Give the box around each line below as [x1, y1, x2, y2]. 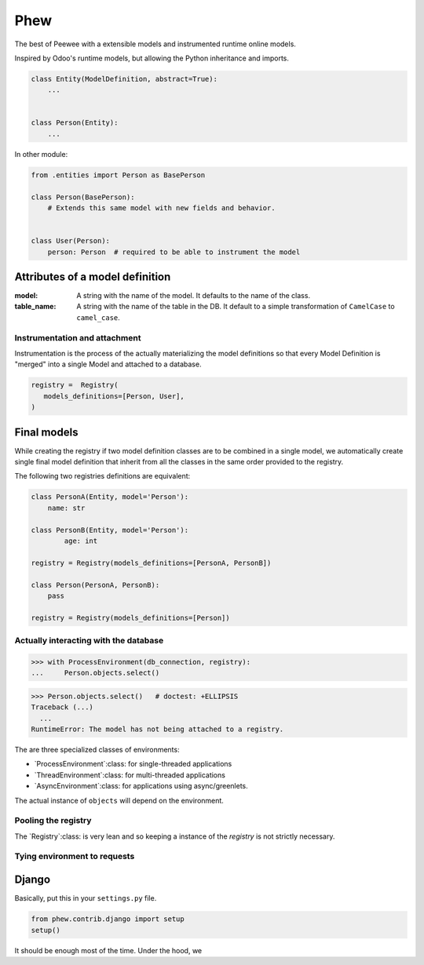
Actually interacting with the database [14, 635, 164, 646]
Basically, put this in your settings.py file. [14, 894, 157, 903]
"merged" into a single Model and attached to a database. [14, 359, 202, 369]
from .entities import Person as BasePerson [31, 170, 206, 180]
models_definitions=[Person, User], [43, 391, 185, 400]
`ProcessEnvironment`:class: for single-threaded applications [34, 759, 232, 769]
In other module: [14, 149, 68, 158]
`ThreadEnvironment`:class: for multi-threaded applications [34, 770, 225, 780]
